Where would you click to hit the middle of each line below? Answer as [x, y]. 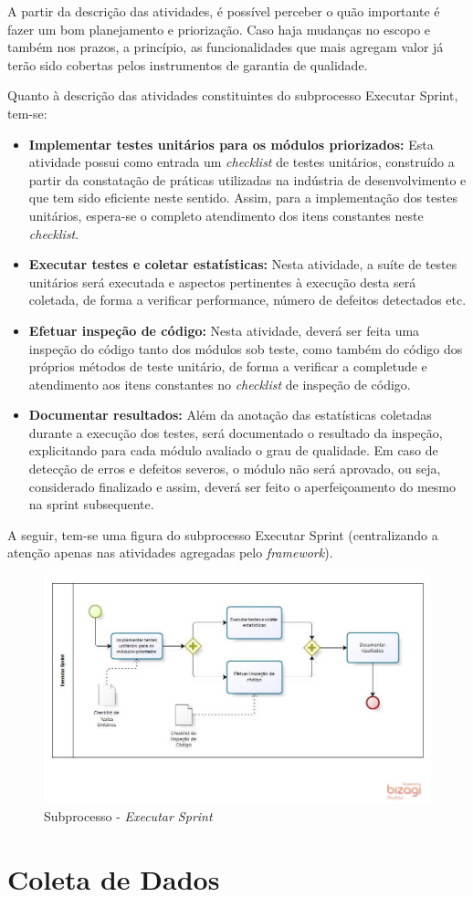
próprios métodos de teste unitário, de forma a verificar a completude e [228, 366]
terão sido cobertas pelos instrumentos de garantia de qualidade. [188, 64]
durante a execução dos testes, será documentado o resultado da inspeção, [236, 432]
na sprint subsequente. [91, 504]
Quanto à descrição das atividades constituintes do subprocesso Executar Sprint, [233, 95]
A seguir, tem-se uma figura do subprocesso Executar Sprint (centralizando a [223, 534]
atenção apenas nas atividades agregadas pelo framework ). [170, 553]
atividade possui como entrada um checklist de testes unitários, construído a [242, 162]
